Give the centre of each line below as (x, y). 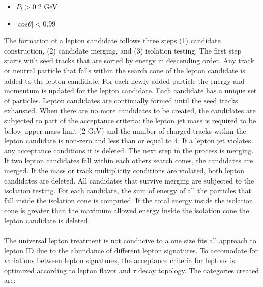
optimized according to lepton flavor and (67, 270)
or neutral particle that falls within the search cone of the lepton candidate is (125, 70)
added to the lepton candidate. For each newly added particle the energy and (124, 80)
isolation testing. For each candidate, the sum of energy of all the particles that (128, 190)
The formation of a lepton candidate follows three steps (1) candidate (112, 41)
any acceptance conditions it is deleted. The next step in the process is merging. (129, 150)
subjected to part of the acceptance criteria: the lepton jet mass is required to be (130, 120)
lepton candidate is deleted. (47, 220)
